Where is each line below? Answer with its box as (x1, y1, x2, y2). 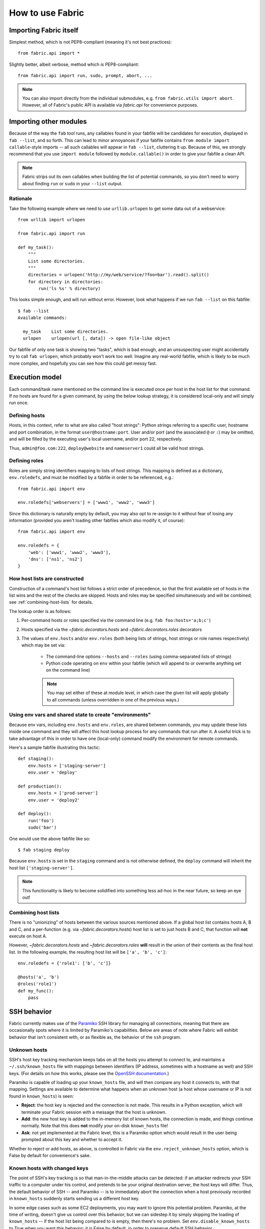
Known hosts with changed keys (9, 1165, 88, 1171)
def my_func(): (18, 988, 54, 994)
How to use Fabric (9, 7, 84, 18)
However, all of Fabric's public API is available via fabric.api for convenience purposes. (22, 102, 198, 108)
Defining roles (9, 457, 44, 464)
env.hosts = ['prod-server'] (27, 790, 98, 796)
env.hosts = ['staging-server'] (27, 762, 106, 768)
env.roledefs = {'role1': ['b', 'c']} (18, 961, 111, 966)
